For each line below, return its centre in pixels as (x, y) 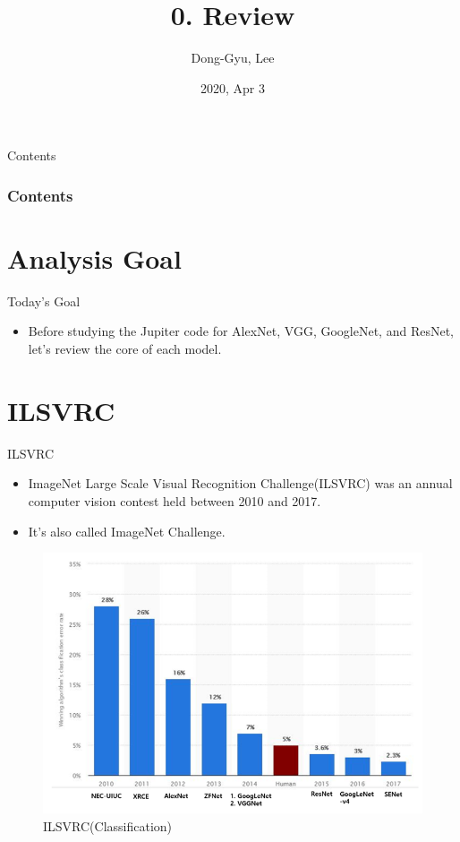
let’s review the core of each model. (125, 349)
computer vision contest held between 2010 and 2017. (175, 500)
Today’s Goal (44, 301)
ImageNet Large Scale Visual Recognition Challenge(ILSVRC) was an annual (240, 483)
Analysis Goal (94, 258)
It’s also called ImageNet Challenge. (127, 531)
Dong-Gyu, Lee (233, 58)
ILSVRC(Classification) (108, 825)
